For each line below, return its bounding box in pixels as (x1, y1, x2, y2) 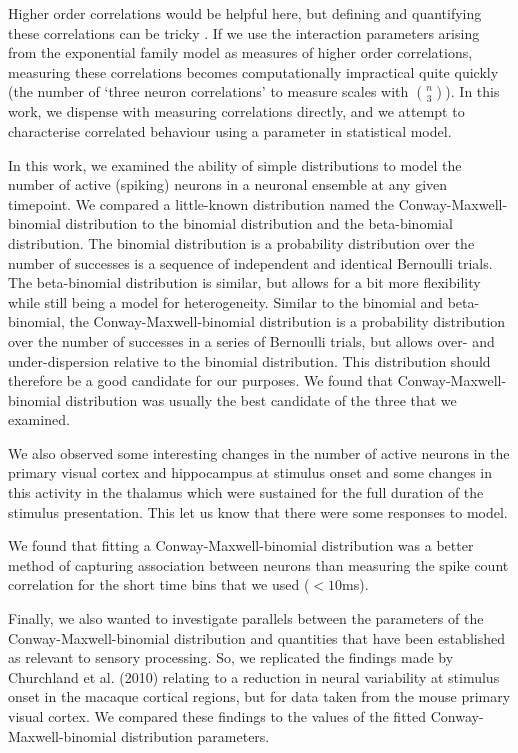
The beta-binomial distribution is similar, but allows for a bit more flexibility (8, 272, 481, 293)
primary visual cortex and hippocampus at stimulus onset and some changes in (8, 462, 493, 483)
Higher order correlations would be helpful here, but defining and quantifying (8, 3, 482, 23)
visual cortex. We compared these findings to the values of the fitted (8, 706, 427, 726)
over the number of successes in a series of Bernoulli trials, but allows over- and (8, 330, 495, 351)
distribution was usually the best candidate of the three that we (65, 389, 457, 410)
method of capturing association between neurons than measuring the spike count (8, 554, 509, 575)
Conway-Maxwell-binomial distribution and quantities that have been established (8, 627, 505, 648)
